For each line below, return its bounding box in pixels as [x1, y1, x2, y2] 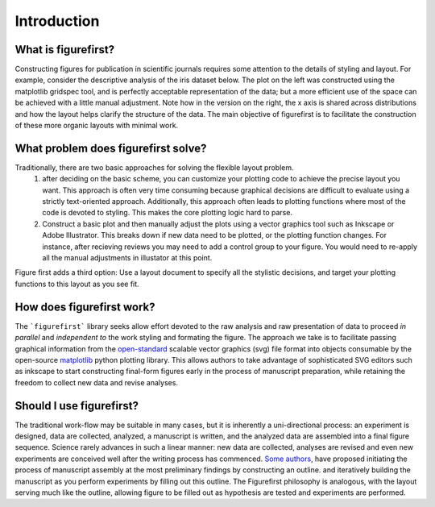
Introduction [14, 12, 100, 30]
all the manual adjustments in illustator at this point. [42, 253, 213, 263]
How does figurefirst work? [14, 300, 156, 314]
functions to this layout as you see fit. [14, 279, 140, 289]
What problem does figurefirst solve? [14, 141, 207, 155]
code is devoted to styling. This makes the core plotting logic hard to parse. [42, 208, 293, 218]
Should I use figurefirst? [14, 399, 139, 413]
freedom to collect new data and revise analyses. [14, 377, 179, 387]
